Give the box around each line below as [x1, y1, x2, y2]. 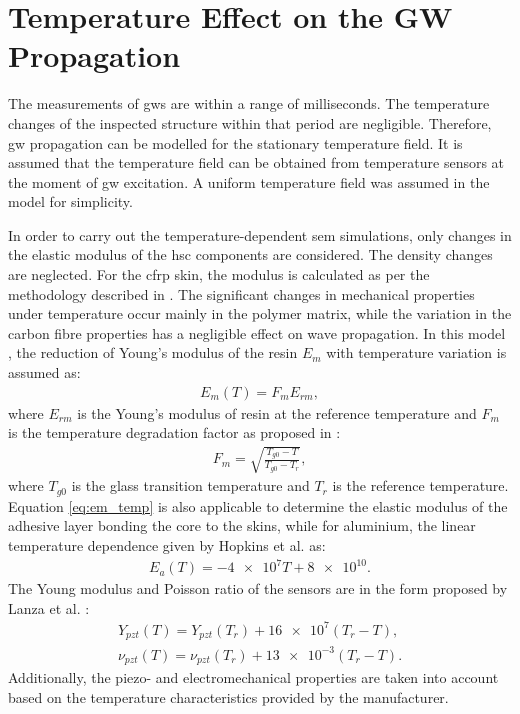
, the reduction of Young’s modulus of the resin [8, 342, 298, 363]
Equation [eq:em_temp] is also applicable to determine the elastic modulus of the [8, 495, 508, 516]
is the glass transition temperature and [71, 475, 310, 496]
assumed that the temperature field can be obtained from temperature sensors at [8, 152, 505, 173]
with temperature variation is [326, 342, 507, 363]
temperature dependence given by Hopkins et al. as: [8, 535, 326, 556]
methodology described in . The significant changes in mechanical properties [8, 283, 475, 304]
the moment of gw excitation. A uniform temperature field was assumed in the [8, 171, 490, 192]
